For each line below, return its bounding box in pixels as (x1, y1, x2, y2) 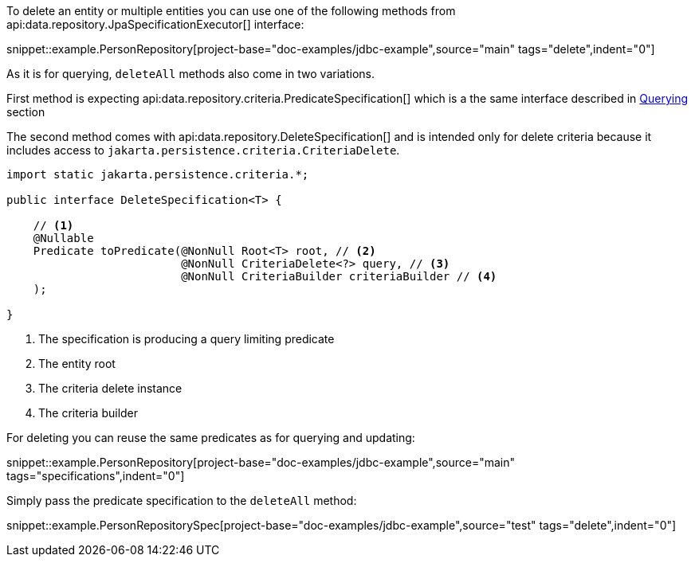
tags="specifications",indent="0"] (6, 469, 185, 483)
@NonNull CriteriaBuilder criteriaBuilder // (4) (181, 270, 497, 283)
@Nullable (33, 232, 94, 244)
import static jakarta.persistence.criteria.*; (6, 168, 309, 181)
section (6, 105, 45, 119)
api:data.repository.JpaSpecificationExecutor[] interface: (6, 18, 304, 31)
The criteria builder (38, 406, 139, 420)
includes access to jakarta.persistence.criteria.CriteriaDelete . (6, 143, 400, 157)
